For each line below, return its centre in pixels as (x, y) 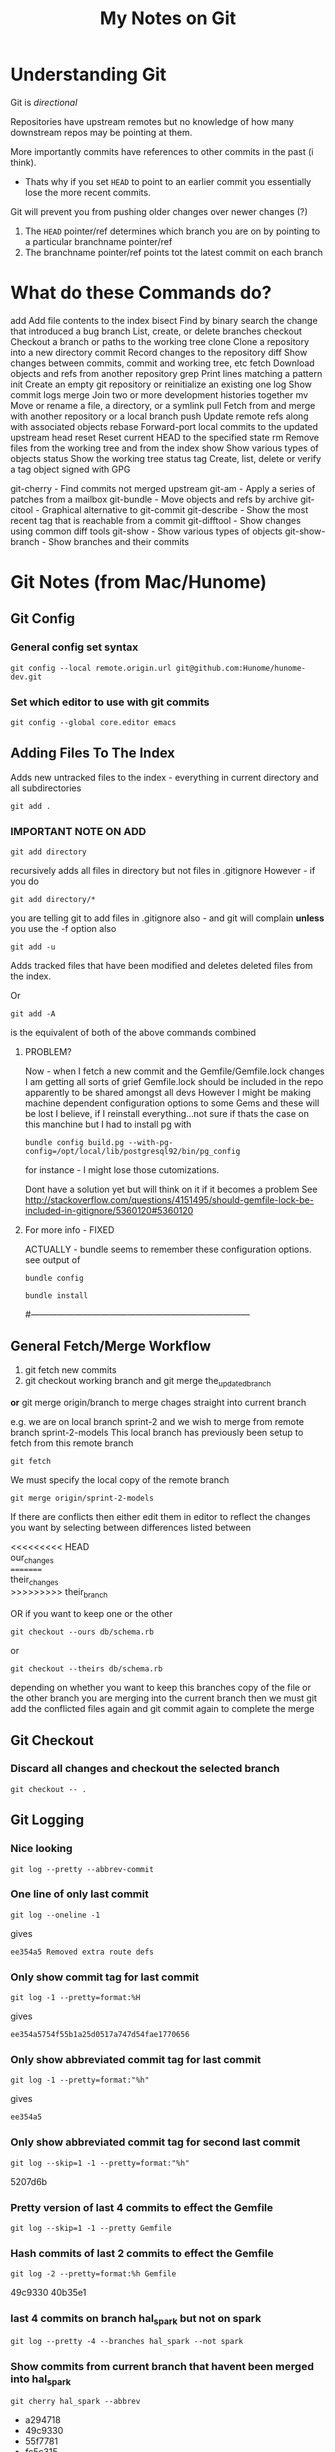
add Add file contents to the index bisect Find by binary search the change (164, 320)
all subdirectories (46, 788)
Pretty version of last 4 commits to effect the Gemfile (142, 2207)
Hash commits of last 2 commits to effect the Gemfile (142, 2253)
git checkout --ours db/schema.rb (82, 1632)
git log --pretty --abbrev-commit (82, 1869)
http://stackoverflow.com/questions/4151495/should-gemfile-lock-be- (169, 1200)
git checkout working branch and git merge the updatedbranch (148, 1381)
